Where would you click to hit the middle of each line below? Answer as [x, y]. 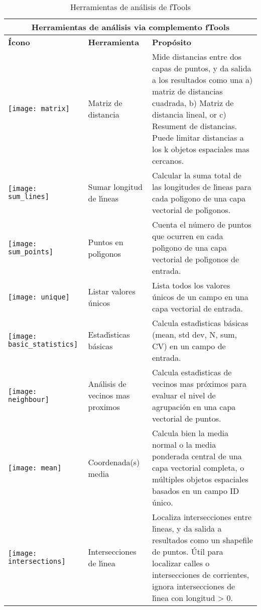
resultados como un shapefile [203, 540]
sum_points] [31, 251]
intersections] [37, 561]
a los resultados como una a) [203, 80]
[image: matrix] [39, 109]
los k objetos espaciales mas [201, 149]
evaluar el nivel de [184, 395]
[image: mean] [35, 468]
